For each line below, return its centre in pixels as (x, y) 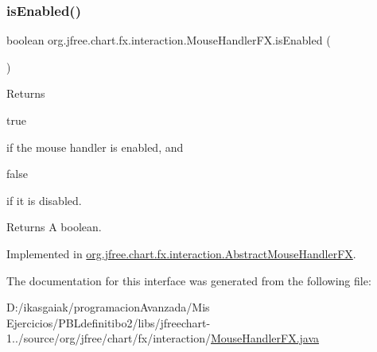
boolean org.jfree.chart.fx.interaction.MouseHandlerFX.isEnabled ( (169, 40)
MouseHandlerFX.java (265, 338)
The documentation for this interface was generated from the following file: (189, 280)
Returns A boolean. (54, 227)
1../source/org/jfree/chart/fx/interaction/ (109, 338)
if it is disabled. (44, 200)
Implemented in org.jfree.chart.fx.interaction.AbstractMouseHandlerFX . (181, 253)
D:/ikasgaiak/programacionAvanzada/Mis (108, 307)
